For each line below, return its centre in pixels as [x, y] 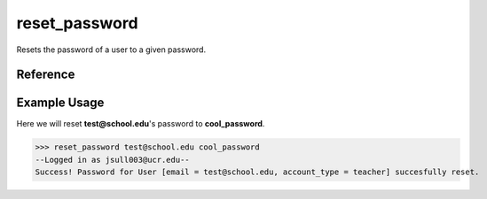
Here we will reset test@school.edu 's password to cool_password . [141, 124]
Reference [46, 75]
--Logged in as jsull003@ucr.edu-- [112, 160]
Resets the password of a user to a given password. [111, 50]
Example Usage [60, 103]
